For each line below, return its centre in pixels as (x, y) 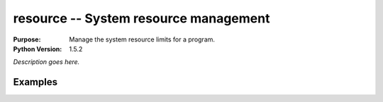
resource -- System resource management (141, 18)
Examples (35, 82)
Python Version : (38, 49)
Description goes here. (46, 62)
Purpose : (27, 39)
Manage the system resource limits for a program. (142, 39)
